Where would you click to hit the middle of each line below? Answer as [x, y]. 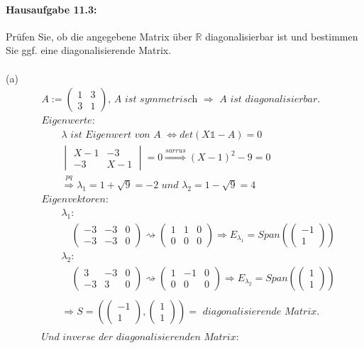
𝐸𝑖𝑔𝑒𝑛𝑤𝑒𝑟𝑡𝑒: [68, 121]
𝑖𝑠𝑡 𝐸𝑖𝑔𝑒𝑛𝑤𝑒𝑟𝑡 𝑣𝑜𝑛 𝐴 [116, 135]
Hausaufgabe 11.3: [51, 9]
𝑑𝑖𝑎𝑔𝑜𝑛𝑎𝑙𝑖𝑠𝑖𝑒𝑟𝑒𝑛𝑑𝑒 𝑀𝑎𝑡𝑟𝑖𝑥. [261, 311]
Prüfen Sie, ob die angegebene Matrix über [99, 36]
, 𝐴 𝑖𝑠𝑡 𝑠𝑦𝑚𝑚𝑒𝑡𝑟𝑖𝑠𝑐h [153, 100]
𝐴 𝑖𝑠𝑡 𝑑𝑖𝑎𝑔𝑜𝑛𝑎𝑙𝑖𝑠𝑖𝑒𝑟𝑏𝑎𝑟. [270, 100]
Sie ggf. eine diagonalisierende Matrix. [89, 50]
